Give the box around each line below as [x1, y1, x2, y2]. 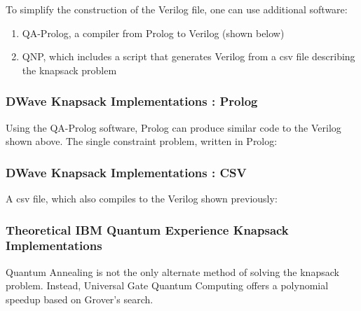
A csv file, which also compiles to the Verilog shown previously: [6, 191, 278, 205]
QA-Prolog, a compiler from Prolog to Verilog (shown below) [22, 25, 285, 40]
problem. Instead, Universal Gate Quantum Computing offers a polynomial [6, 278, 329, 293]
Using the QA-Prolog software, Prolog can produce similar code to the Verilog [6, 120, 341, 134]
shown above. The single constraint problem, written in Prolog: [6, 134, 278, 148]
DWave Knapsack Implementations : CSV [6, 163, 247, 181]
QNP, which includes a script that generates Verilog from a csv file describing [22, 49, 355, 64]
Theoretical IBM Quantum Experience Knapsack [6, 221, 289, 238]
